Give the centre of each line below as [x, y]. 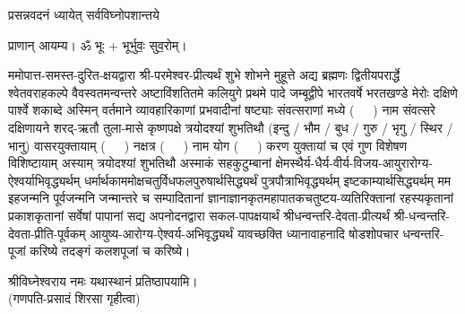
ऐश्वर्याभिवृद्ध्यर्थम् [44, 180]
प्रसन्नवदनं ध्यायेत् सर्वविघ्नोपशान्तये [84, 14]
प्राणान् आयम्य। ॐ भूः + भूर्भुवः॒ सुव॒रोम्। [98, 44]
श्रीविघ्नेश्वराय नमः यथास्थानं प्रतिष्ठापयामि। [103, 280]
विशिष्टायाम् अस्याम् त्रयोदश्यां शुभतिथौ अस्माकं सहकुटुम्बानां [140, 163]
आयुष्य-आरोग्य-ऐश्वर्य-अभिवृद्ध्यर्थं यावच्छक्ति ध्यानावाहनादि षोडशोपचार [244, 233]
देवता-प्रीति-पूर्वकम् [47, 233]
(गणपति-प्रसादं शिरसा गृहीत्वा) [74, 298]
